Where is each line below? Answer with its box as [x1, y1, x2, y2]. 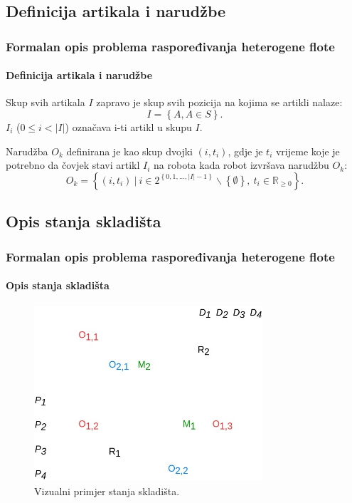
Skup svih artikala [6, 95, 85, 110]
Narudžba [6, 143, 48, 158]
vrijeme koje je [275, 143, 340, 158]
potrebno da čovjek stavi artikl [6, 157, 140, 172]
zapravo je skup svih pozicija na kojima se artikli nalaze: [96, 95, 343, 110]
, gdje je [228, 143, 263, 158]
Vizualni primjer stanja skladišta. [34, 483, 180, 498]
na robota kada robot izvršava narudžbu [154, 157, 329, 172]
